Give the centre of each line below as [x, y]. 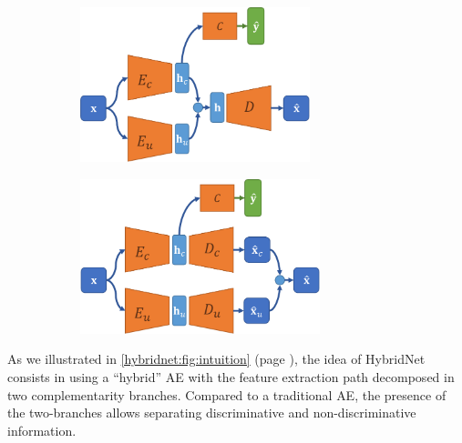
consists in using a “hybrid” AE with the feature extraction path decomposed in [231, 376]
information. [42, 430]
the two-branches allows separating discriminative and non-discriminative [212, 413]
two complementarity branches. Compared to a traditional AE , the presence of [227, 394]
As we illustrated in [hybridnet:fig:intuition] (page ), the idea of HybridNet [216, 359]
